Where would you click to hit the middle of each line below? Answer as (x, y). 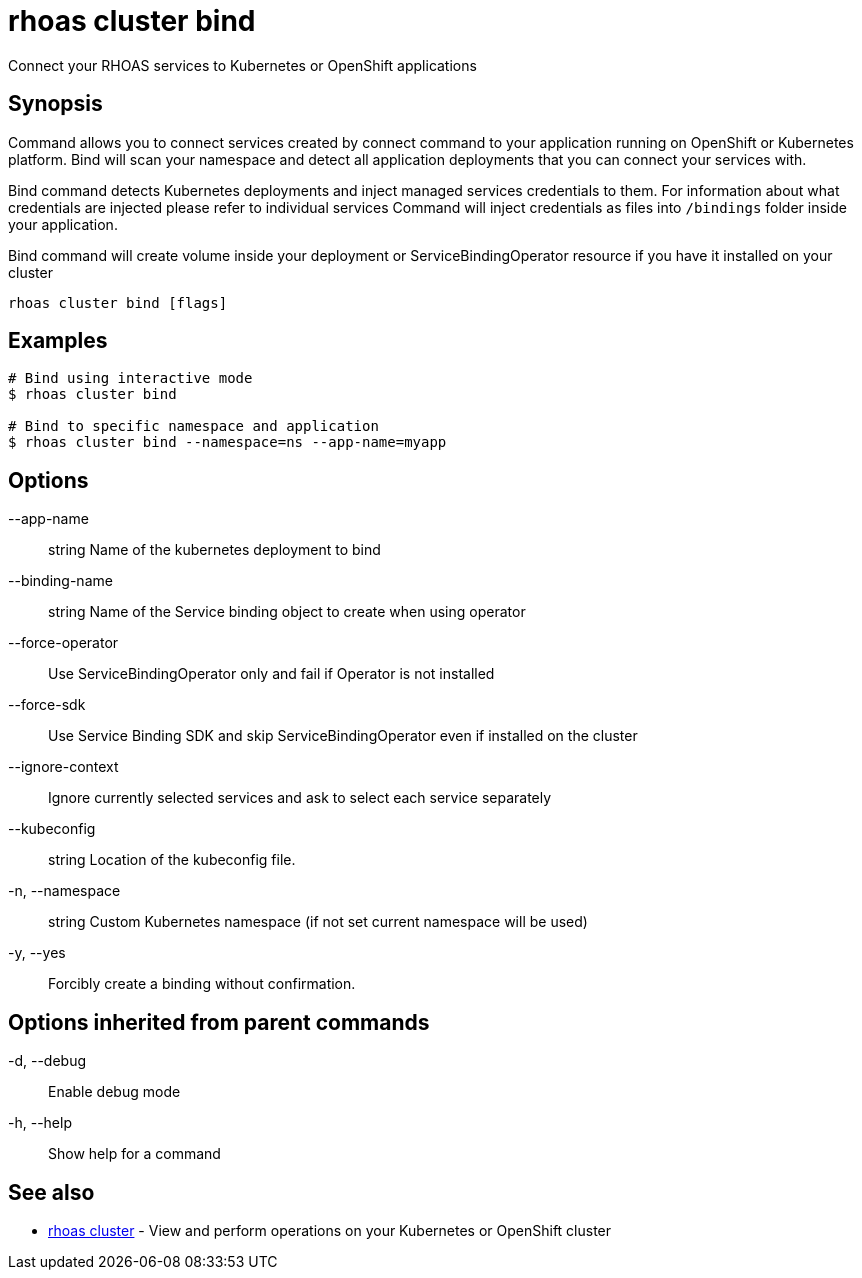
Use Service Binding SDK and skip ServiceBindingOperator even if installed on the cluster (343, 736)
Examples (58, 341)
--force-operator (63, 643)
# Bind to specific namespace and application (193, 426)
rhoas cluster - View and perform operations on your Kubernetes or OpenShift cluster (330, 1230)
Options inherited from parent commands (219, 1022)
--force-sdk (47, 705)
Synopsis (55, 104)
